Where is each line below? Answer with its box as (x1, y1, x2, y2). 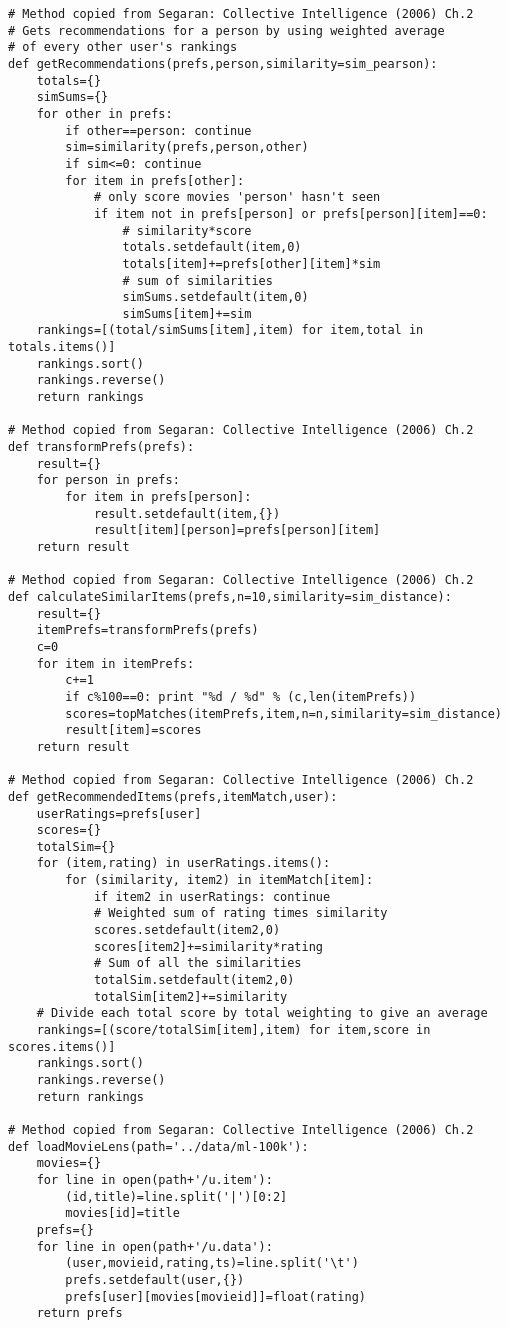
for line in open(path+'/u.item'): (36, 1172, 273, 1187)
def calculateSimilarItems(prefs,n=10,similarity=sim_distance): (8, 589, 452, 604)
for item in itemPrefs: (36, 656, 195, 671)
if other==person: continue (65, 123, 252, 138)
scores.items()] (8, 1039, 116, 1054)
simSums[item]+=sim (122, 306, 252, 321)
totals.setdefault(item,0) (122, 240, 302, 255)
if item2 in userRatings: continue (93, 889, 331, 904)
